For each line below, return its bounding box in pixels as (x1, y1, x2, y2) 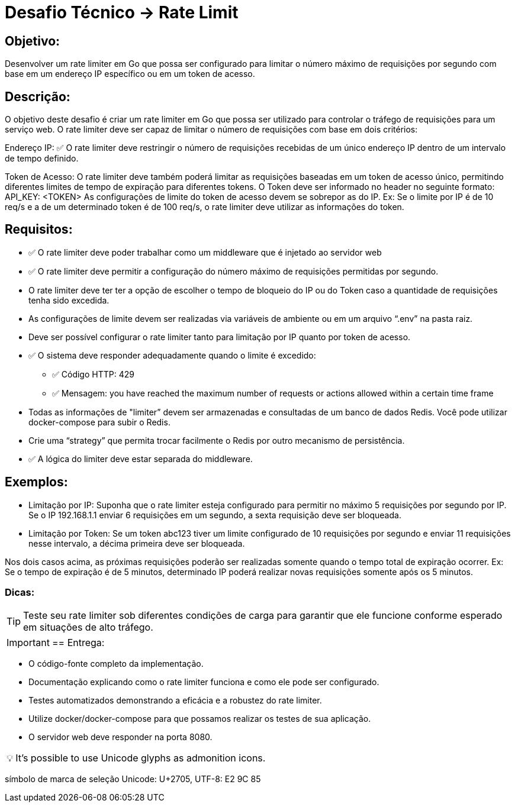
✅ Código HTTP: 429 (52, 369, 134, 379)
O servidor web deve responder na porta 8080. (28, 732, 213, 743)
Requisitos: (5, 222, 73, 237)
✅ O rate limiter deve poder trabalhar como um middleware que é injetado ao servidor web (28, 247, 382, 257)
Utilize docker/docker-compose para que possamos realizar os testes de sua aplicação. (28, 714, 371, 724)
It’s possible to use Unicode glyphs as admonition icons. (15, 752, 266, 764)
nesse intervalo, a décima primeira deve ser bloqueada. (28, 538, 245, 548)
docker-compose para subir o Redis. (28, 417, 170, 427)
